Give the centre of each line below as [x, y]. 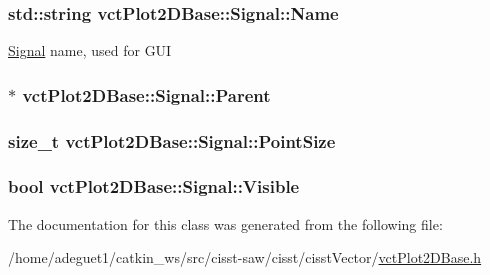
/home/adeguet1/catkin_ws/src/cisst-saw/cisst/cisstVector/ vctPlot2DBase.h [245, 257]
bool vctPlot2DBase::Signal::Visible [154, 186]
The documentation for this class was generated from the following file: [225, 223]
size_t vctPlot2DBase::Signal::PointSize [172, 140]
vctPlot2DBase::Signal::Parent [146, 94]
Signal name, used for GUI [90, 50]
